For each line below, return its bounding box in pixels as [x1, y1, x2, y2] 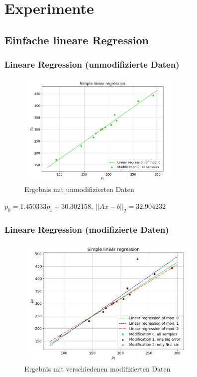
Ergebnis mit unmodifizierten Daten [24, 184, 134, 194]
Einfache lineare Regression [4, 32, 149, 47]
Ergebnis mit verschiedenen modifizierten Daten [24, 363, 171, 374]
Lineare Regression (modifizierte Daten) [4, 223, 169, 235]
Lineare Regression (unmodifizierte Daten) [4, 58, 180, 71]
